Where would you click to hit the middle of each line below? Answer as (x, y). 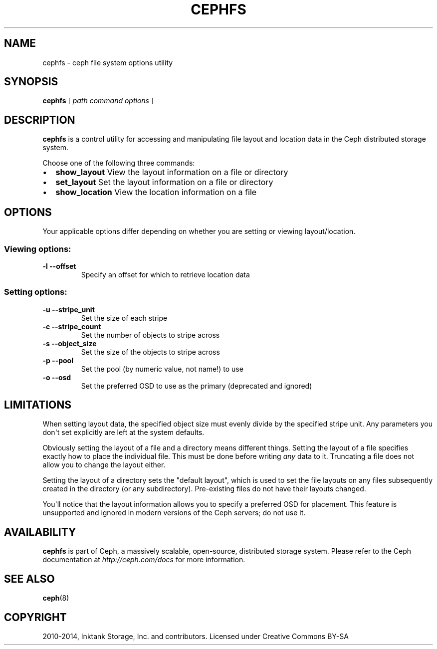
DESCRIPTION (40, 120)
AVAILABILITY (40, 532)
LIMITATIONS (38, 405)
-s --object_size (70, 343)
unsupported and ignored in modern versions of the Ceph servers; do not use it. (174, 513)
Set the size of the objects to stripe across (150, 352)
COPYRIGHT (35, 617)
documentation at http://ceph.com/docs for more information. (144, 560)
